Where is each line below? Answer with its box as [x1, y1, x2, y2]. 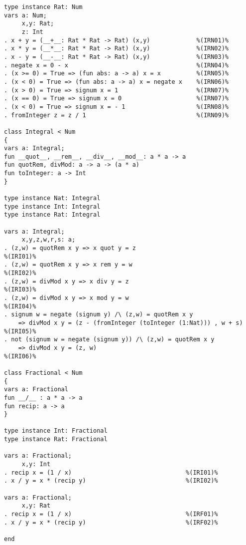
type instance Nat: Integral [4, 195, 101, 202]
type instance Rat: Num [4, 3, 83, 10]
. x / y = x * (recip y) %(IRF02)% [4, 519, 218, 526]
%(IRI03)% [4, 286, 36, 293]
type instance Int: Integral [4, 203, 101, 210]
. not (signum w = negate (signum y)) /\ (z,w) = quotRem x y [4, 336, 215, 343]
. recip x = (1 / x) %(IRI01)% [4, 469, 218, 476]
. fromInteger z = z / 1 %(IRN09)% [4, 111, 229, 119]
